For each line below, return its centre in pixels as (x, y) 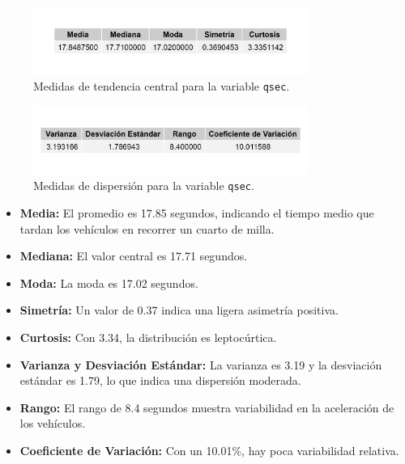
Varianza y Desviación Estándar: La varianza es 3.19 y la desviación (201, 364)
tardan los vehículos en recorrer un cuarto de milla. (147, 228)
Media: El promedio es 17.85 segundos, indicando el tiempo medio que (197, 213)
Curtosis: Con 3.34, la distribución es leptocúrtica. (148, 337)
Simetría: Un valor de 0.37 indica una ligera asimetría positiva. (179, 310)
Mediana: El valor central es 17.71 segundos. (134, 256)
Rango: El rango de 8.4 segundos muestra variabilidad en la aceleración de (207, 407)
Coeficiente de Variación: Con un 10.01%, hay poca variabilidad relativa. (209, 451)
